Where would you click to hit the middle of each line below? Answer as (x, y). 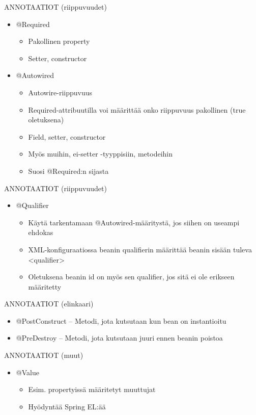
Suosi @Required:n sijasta (68, 171)
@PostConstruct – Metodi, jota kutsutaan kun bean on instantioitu (121, 320)
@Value (27, 372)
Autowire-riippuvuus (60, 92)
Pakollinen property (59, 41)
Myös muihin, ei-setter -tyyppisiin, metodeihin (100, 154)
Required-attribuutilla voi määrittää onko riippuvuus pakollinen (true (137, 109)
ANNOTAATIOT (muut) (44, 355)
